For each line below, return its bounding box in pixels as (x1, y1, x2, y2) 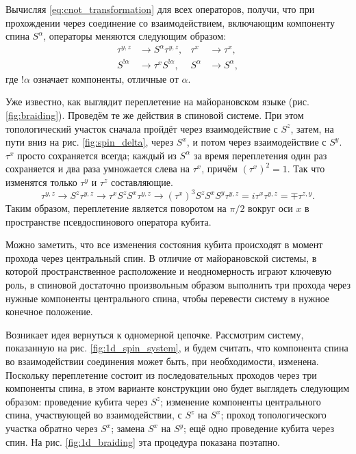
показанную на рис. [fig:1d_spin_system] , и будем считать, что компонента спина (5, 340, 348, 355)
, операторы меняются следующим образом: (43, 29, 227, 43)
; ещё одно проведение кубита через (183, 421, 334, 435)
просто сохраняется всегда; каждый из (17, 148, 177, 162)
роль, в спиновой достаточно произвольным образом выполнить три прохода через (5, 278, 351, 292)
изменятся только (5, 175, 77, 189)
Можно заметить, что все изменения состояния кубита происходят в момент (5, 237, 323, 252)
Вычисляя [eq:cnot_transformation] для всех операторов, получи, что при (5, 2, 315, 16)
